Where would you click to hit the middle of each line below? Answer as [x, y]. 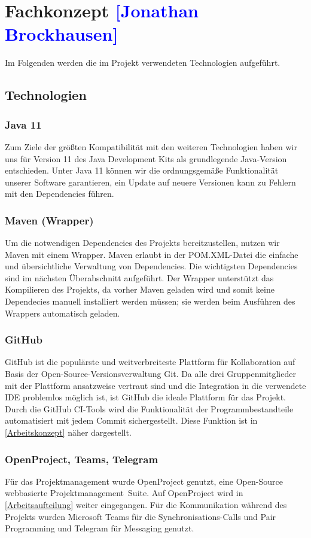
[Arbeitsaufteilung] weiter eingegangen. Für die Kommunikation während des [146, 505]
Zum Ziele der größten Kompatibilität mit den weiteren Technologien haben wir [151, 146]
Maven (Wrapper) [49, 220]
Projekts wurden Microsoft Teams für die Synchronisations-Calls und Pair [141, 516]
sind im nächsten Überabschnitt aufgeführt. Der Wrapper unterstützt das [139, 277]
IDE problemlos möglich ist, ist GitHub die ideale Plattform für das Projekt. [145, 397]
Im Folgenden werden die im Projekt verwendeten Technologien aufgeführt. [143, 63]
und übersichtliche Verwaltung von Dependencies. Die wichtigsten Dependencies [151, 266]
